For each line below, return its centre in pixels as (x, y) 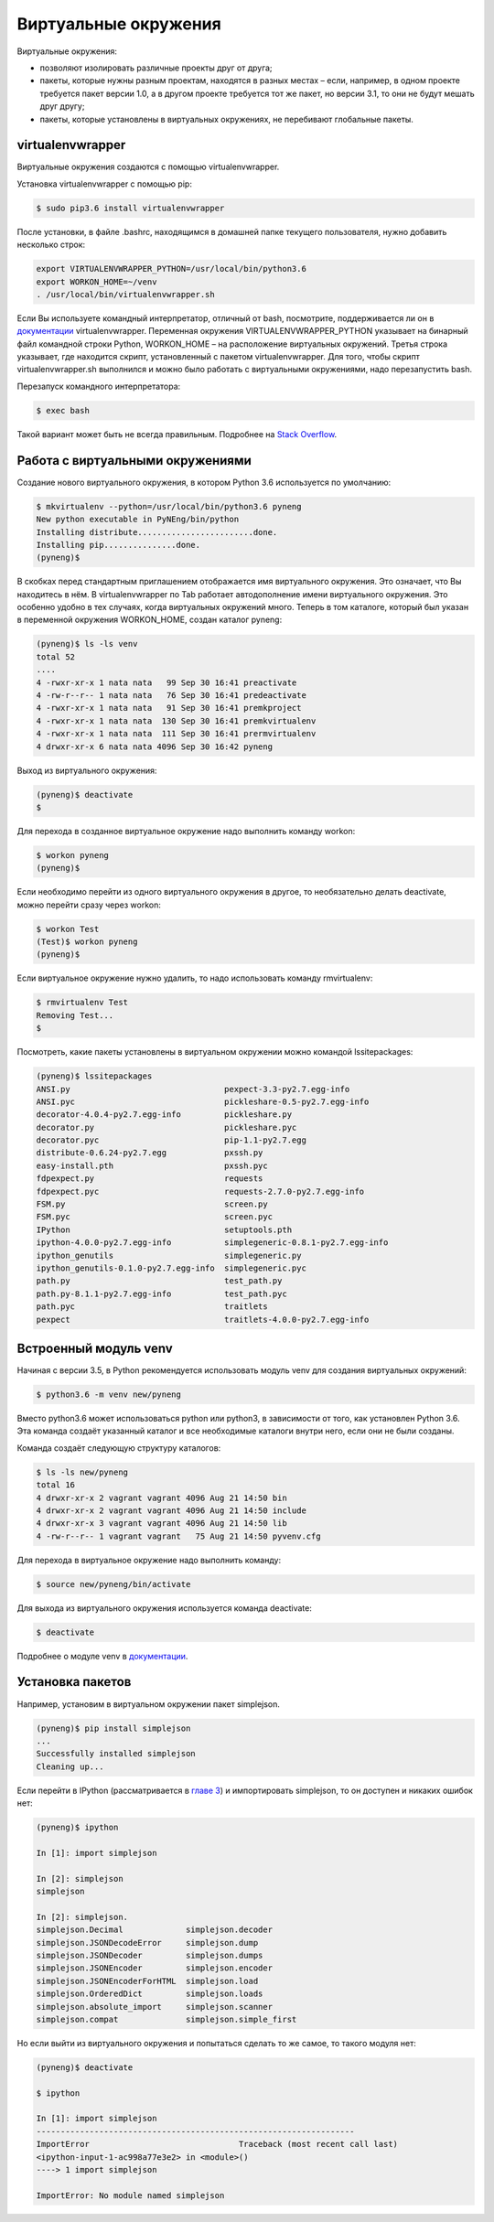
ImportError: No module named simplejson (130, 2195)
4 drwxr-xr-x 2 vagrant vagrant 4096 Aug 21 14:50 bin (161, 1497)
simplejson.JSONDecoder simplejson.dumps (150, 1955)
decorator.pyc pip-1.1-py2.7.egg (171, 1140)
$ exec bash (63, 410)
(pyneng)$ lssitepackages (94, 1076)
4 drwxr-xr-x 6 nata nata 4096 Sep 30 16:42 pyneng (155, 746)
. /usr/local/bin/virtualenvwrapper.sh (125, 294)
